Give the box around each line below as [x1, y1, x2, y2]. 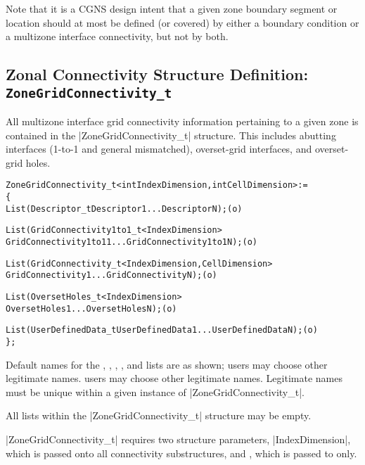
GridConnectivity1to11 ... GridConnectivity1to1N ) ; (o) [6, 236, 257, 247]
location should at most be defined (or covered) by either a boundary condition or [6, 15, 359, 30]
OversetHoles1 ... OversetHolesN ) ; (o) [6, 303, 177, 314]
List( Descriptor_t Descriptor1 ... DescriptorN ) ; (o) [6, 203, 243, 214]
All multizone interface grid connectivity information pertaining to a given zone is [6, 113, 359, 128]
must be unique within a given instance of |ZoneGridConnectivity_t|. [6, 384, 305, 399]
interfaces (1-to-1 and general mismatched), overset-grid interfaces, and [6, 141, 312, 156]
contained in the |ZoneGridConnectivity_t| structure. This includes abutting [6, 127, 336, 142]
